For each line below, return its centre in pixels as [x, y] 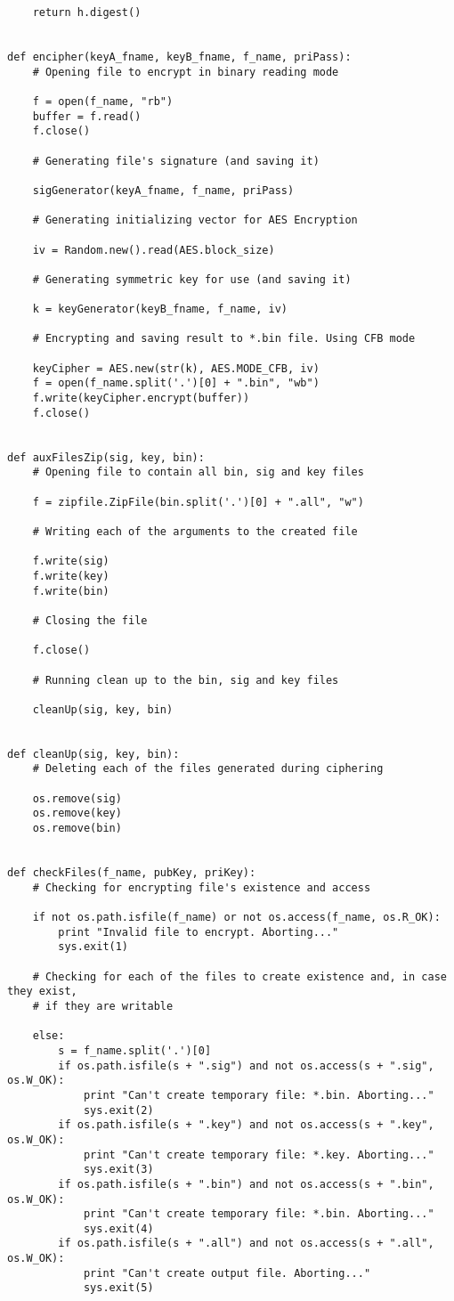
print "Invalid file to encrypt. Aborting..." [199, 932]
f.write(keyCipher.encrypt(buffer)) [141, 398]
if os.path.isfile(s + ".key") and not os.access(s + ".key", [246, 1125]
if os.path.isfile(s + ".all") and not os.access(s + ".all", [246, 1244]
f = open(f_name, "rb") [103, 101]
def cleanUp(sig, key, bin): [93, 754]
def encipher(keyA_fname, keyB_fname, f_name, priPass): [179, 57]
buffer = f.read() [87, 116]
